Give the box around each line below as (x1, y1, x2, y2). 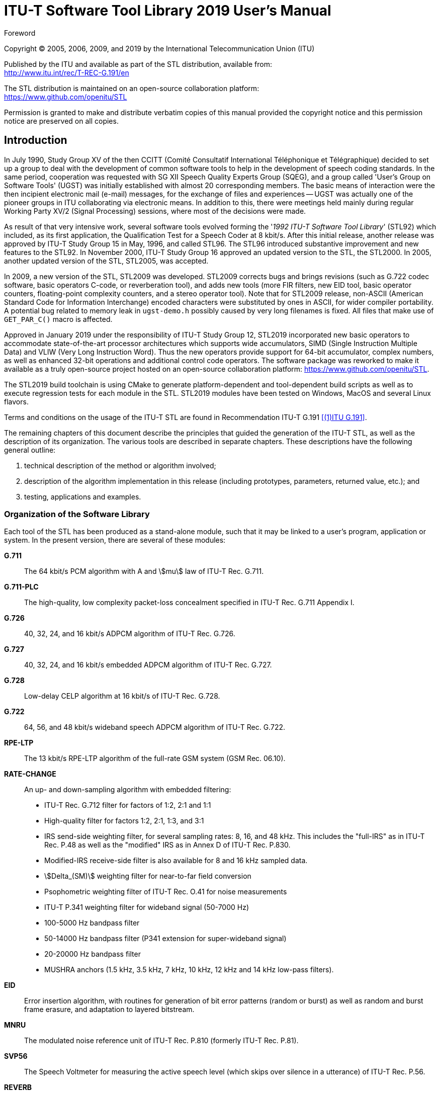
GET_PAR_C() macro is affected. (4, 314, 113, 323)
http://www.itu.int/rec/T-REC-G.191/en (4, 68, 129, 77)
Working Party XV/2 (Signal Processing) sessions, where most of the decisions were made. (4, 206, 306, 215)
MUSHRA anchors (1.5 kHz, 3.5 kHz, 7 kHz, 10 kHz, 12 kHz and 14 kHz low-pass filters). (44, 965, 334, 974)
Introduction (4, 134, 67, 147)
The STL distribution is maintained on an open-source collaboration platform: (4, 83, 259, 93)
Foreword (4, 28, 36, 37)
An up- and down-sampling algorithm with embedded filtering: (24, 785, 231, 794)
